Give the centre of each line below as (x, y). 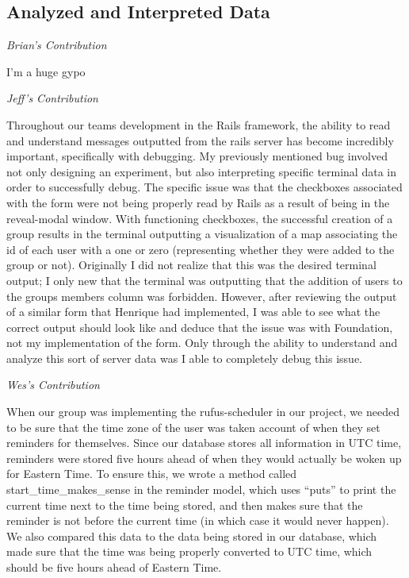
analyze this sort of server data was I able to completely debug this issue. (184, 358)
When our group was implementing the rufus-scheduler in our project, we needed (203, 412)
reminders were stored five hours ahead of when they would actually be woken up (204, 458)
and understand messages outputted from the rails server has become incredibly (200, 140)
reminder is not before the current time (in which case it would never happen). (198, 520)
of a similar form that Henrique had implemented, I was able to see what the (193, 312)
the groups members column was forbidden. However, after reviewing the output (202, 296)
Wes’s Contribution (53, 385)
